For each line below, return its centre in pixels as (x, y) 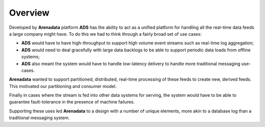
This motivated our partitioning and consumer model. (63, 86)
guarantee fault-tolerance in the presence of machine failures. (72, 102)
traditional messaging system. (39, 118)
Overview (29, 13)
